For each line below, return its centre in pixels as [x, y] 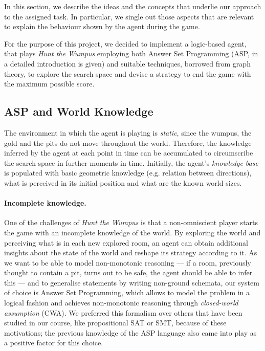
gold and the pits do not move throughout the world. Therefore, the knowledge [128, 142]
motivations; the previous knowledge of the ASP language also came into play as [130, 332]
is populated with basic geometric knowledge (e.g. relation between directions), [128, 173]
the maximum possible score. [49, 84]
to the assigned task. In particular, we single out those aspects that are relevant [129, 16]
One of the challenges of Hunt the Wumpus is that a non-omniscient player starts [131, 222]
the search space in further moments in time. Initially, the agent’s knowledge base [131, 162]
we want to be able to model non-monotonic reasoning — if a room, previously [128, 262]
